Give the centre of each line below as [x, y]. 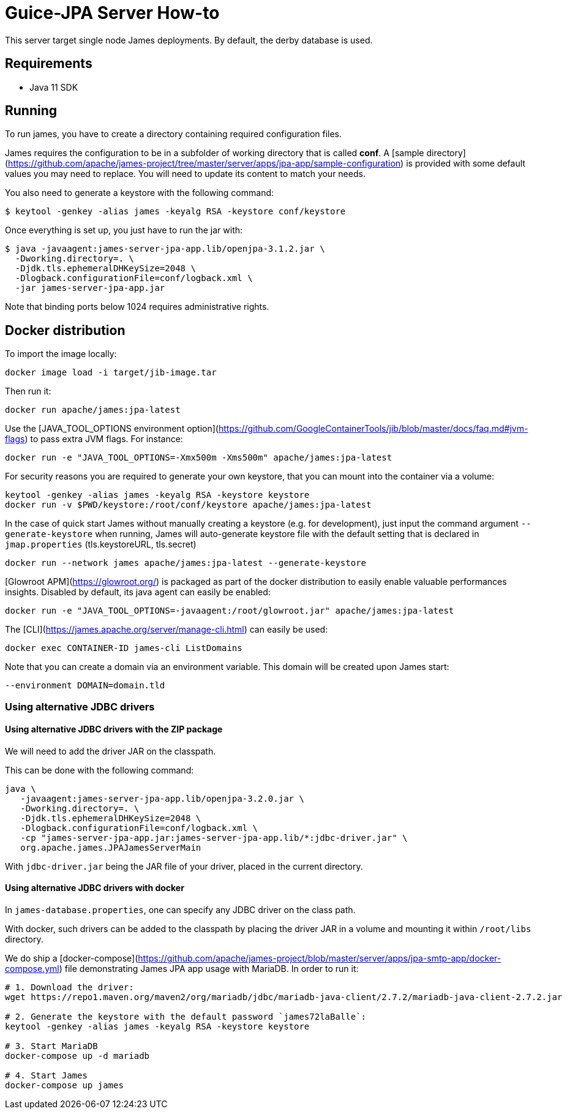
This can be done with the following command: [100, 770]
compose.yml [32, 969]
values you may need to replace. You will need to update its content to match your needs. [185, 174]
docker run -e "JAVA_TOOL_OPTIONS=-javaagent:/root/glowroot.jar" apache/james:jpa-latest [230, 611]
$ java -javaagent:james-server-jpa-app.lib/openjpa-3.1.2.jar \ [165, 249]
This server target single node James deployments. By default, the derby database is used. [189, 40]
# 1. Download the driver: [69, 988]
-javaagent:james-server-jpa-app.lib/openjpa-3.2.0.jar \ [162, 798]
